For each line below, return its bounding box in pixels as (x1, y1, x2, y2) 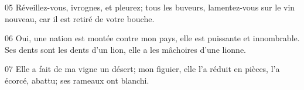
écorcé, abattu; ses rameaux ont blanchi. (5, 74, 149, 86)
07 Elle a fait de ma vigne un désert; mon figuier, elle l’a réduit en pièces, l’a (5, 63, 280, 75)
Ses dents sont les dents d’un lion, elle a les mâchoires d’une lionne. (5, 43, 246, 55)
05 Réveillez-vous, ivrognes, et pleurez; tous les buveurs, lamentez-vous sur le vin (5, 1, 295, 13)
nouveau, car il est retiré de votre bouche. (5, 12, 155, 24)
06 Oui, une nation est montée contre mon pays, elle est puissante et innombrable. (5, 32, 300, 44)
